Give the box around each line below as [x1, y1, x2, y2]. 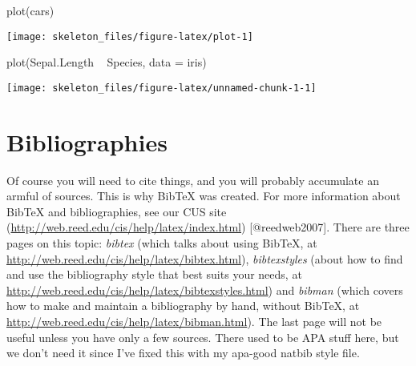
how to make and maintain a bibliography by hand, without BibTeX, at [6, 297, 360, 314]
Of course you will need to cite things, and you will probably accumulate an [6, 171, 379, 188]
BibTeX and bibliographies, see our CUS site [6, 203, 227, 219]
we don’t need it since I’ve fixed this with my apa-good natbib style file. [6, 344, 360, 361]
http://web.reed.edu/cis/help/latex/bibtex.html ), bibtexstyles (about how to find [6, 250, 403, 267]
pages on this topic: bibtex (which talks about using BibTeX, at [6, 235, 317, 251]
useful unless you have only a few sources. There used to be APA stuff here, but [6, 328, 399, 345]
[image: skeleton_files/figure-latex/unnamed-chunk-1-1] [6, 82, 317, 94]
